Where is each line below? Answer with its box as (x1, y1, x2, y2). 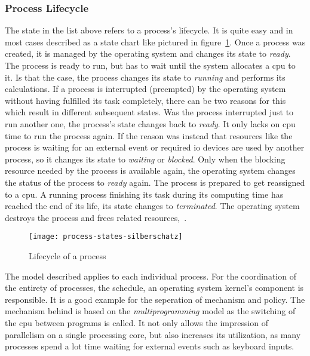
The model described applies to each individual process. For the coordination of (5, 269, 296, 282)
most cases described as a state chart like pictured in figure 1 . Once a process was (5, 35, 306, 48)
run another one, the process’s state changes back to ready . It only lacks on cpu (5, 117, 296, 130)
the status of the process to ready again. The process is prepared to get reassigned (5, 176, 305, 188)
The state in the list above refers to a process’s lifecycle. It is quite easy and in (5, 24, 293, 36)
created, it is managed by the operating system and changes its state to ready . (5, 47, 291, 60)
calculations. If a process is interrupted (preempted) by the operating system (5, 82, 286, 95)
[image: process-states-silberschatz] (29, 232, 183, 241)
